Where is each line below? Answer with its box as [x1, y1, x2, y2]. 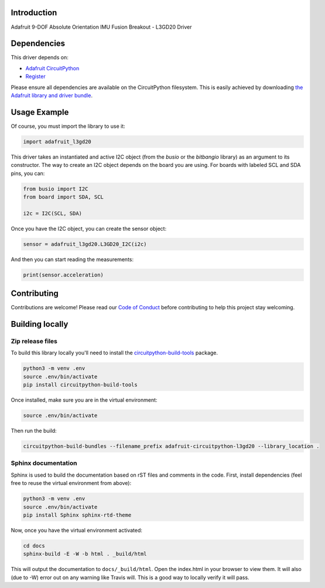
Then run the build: [11, 428, 57, 435]
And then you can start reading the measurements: [11, 255, 134, 263]
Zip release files [11, 337, 58, 346]
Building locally [11, 319, 69, 329]
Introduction [11, 8, 57, 18]
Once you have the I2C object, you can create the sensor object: [11, 225, 167, 232]
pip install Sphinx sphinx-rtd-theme [23, 511, 132, 518]
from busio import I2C [23, 185, 88, 192]
